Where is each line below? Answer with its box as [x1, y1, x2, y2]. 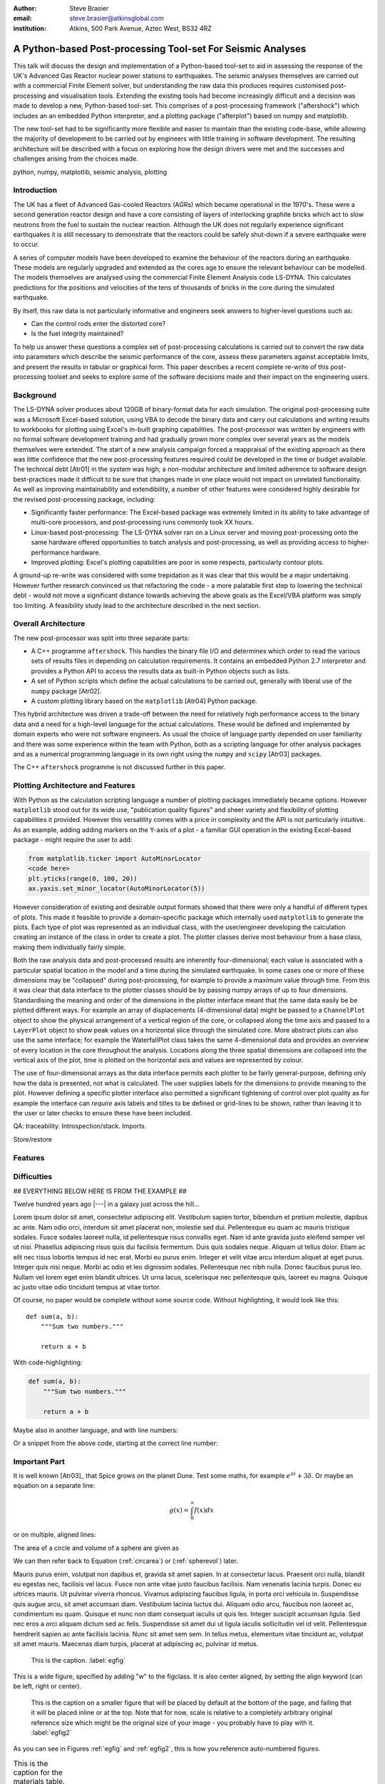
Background [13, 390, 57, 400]
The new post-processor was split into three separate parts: [13, 634, 190, 642]
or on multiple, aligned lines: [13, 1531, 96, 1539]
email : [13, 14, 32, 23]
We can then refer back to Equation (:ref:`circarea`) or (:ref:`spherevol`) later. [13, 1556, 239, 1566]
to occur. [13, 240, 39, 249]
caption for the [13, 1767, 63, 1777]
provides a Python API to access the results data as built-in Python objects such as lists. [31, 667, 290, 675]
